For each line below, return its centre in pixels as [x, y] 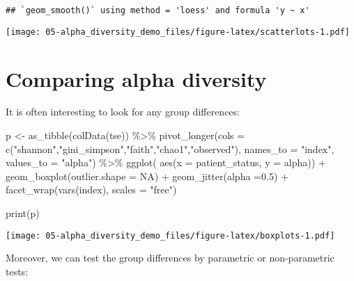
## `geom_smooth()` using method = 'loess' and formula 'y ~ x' [158, 10]
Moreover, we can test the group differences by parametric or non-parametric [170, 258]
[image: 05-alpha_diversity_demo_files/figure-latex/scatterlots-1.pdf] [178, 32]
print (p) [23, 213]
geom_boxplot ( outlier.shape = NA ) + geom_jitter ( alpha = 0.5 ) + [147, 176]
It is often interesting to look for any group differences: [123, 112]
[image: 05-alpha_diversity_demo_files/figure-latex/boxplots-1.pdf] [170, 235]
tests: [17, 271]
